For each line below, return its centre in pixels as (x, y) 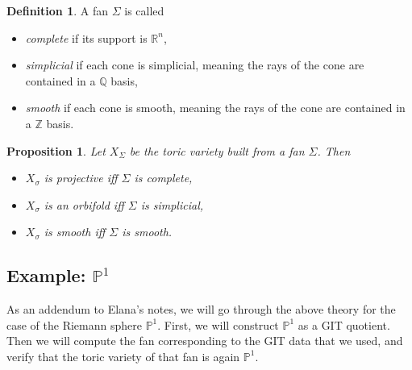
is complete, (163, 178)
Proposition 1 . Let (56, 150)
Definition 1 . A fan (58, 10)
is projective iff (81, 178)
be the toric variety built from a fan (217, 150)
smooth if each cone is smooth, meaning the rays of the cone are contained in (215, 108)
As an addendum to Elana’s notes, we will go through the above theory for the (201, 309)
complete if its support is (86, 37)
